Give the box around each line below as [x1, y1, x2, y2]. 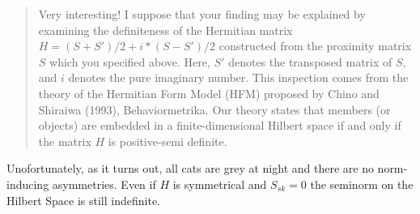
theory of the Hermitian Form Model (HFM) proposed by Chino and [38, 84, 380, 101]
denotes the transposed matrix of [228, 53, 392, 70]
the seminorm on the [310, 175, 414, 192]
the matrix [38, 132, 91, 149]
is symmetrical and [172, 175, 267, 192]
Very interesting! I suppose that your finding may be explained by [38, 6, 366, 22]
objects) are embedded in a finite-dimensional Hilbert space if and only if [38, 117, 401, 134]
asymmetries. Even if [52, 175, 156, 192]
